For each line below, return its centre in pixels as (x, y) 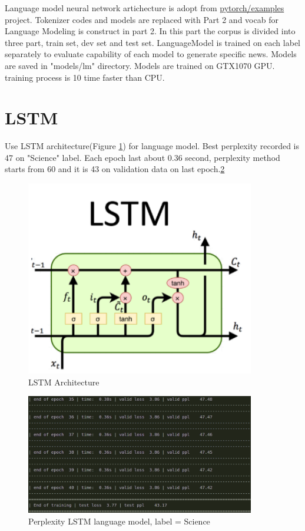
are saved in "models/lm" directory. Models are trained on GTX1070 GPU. (140, 65)
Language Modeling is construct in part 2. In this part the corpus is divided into (150, 31)
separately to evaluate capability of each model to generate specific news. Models (151, 54)
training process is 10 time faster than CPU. (85, 77)
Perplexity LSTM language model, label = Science (119, 521)
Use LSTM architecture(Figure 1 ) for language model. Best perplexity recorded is (152, 146)
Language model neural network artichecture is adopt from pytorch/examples (145, 8)
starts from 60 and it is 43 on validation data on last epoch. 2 (115, 169)
